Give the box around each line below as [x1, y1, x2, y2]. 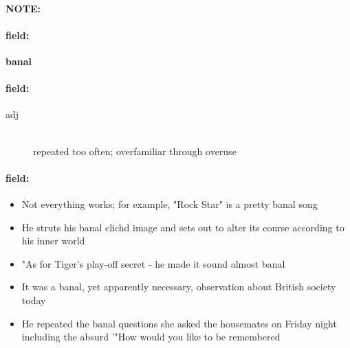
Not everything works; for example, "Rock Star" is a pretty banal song [21, 196, 318, 211]
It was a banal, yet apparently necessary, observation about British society [21, 279, 336, 294]
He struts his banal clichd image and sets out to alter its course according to [21, 220, 344, 234]
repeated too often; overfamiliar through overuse [33, 143, 237, 158]
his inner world [21, 233, 85, 248]
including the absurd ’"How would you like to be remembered [21, 329, 281, 344]
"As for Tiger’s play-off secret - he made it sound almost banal [21, 256, 285, 270]
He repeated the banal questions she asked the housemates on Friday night [21, 316, 337, 330]
